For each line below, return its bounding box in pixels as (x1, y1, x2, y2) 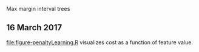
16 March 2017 (6, 22, 62, 33)
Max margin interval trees (6, 5, 70, 12)
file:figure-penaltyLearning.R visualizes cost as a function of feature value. (6, 39, 193, 46)
